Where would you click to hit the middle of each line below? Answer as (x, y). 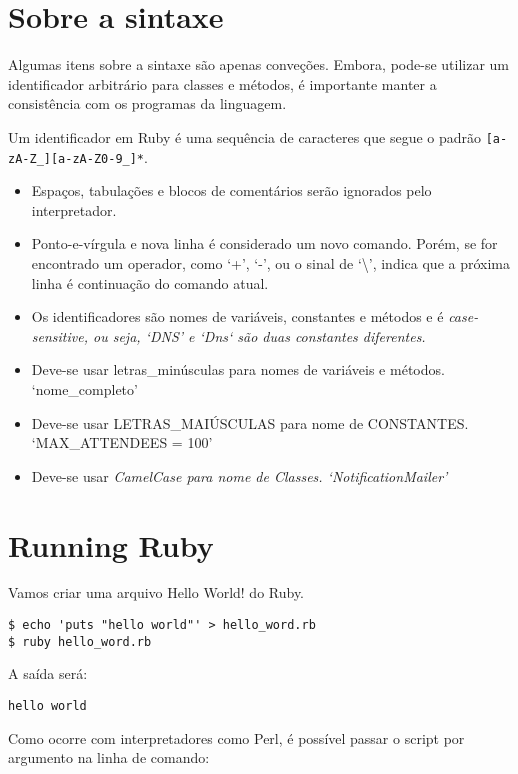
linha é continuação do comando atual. (150, 282)
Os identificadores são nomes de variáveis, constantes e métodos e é (237, 316)
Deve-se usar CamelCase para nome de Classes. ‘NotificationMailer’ (239, 475)
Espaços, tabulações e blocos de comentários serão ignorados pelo (231, 190)
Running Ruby (111, 544)
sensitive (57, 335)
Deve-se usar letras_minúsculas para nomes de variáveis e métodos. (238, 369)
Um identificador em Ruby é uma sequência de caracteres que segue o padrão (245, 136)
